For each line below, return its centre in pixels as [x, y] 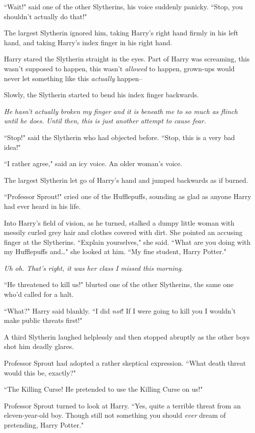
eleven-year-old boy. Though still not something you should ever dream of [115, 415]
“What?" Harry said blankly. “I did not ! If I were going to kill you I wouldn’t [120, 310]
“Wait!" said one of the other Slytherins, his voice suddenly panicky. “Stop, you [123, 6]
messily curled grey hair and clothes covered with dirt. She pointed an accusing [123, 232]
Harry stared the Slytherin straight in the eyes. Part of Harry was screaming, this [127, 59]
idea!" [13, 147]
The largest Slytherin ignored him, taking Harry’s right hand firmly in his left [121, 33]
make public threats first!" [43, 320]
